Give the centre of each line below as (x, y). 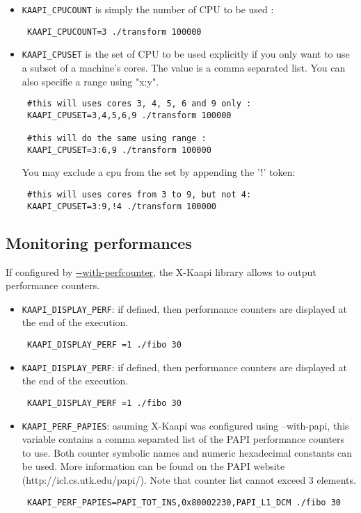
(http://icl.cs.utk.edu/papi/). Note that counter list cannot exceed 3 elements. (189, 479)
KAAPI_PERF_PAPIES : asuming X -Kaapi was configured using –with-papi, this (185, 425)
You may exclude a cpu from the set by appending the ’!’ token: (159, 172)
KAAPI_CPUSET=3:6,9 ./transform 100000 (119, 150)
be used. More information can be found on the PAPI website (153, 466)
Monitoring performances (99, 242)
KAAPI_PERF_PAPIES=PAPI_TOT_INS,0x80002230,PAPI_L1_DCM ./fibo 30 (184, 502)
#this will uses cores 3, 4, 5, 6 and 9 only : (139, 104)
